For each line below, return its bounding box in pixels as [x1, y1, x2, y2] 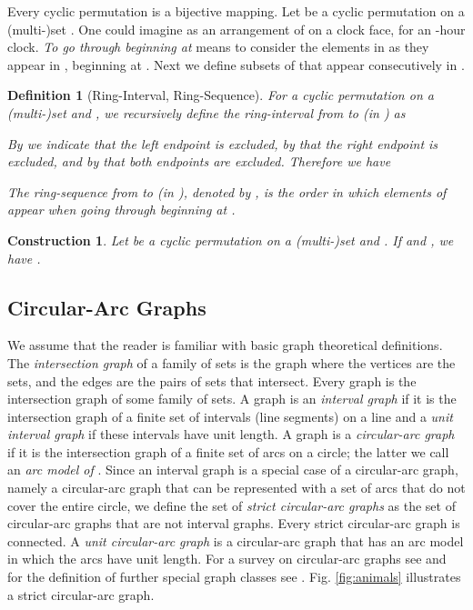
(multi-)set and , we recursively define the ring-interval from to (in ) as [7, 103, 406, 122]
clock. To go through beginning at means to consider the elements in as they [7, 37, 429, 56]
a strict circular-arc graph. [7, 585, 155, 604]
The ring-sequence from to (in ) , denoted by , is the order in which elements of [7, 182, 447, 201]
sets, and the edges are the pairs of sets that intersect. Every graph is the [7, 371, 417, 390]
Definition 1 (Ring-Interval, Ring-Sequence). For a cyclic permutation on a [7, 85, 434, 105]
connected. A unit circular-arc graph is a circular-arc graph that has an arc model [7, 531, 464, 550]
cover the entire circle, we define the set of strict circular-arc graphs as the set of [7, 495, 456, 515]
